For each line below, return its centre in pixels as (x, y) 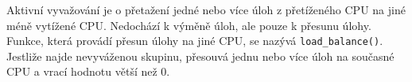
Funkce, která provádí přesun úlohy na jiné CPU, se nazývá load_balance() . (195, 41)
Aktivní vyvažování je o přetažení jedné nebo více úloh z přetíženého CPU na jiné (206, 9)
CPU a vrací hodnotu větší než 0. (88, 71)
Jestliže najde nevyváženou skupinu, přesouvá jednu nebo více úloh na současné (200, 56)
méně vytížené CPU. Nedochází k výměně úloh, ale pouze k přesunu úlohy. (189, 25)
